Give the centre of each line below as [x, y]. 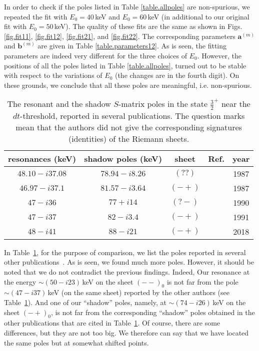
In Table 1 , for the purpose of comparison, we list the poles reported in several [125, 252]
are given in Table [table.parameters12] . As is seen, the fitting [132, 46]
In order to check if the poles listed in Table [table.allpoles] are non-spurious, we [127, 6]
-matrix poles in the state [163, 104]
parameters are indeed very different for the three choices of [95, 55]
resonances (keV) [42, 158]
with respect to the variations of [53, 75]
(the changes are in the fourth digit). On [177, 75]
